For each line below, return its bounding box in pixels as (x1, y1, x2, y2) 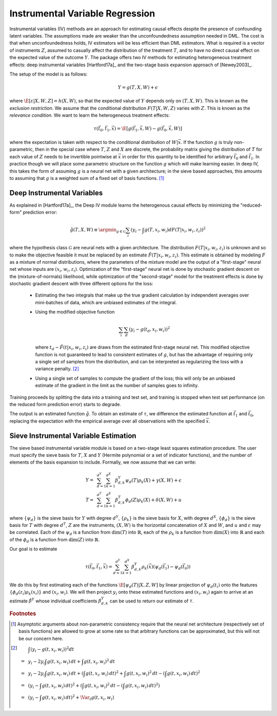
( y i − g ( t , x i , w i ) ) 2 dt (30, 646, 74, 653)
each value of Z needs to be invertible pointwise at (9, 153, 117, 159)
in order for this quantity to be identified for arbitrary (122, 153, 233, 159)
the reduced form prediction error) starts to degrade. (9, 401, 122, 407)
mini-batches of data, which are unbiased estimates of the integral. (35, 299, 177, 305)
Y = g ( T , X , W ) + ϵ (117, 85, 159, 90)
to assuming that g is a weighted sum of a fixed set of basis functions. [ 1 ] (9, 175, 165, 181)
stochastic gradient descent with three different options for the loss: (9, 281, 153, 287)
